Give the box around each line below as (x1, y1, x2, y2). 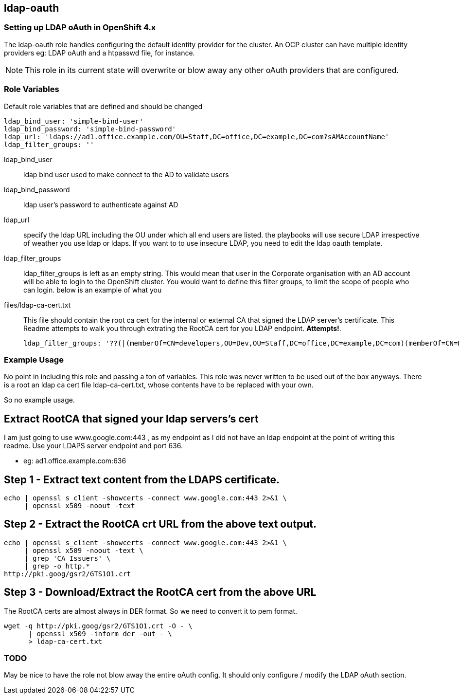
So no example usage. (4, 396, 75, 404)
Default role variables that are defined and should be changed (4, 102, 202, 110)
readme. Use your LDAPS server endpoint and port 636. (4, 441, 183, 450)
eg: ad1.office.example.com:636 (23, 457, 126, 465)
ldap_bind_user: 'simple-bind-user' (4, 117, 143, 125)
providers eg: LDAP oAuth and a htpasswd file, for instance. (4, 48, 195, 57)
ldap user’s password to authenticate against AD (23, 200, 178, 209)
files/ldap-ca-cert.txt (4, 300, 71, 309)
